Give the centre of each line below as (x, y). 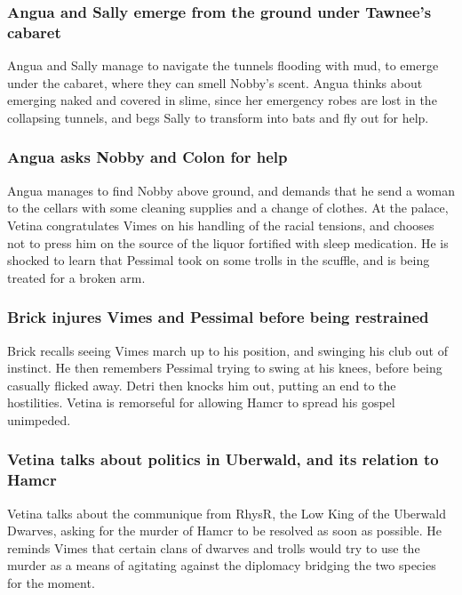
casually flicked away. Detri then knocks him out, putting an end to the (202, 385)
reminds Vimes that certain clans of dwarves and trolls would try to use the (214, 547)
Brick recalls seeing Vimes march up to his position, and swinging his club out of (227, 350)
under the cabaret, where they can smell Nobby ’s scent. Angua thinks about (215, 82)
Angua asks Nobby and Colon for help (147, 157)
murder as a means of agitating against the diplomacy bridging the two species (222, 565)
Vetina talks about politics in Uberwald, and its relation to (223, 459)
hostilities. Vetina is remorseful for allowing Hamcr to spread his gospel (201, 402)
